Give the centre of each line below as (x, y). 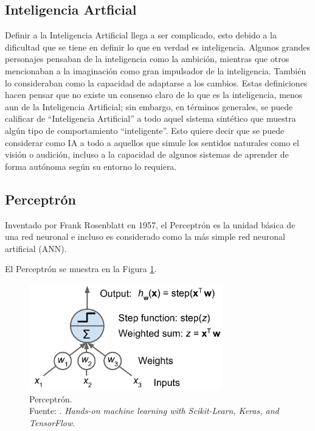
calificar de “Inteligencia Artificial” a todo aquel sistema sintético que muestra (151, 118)
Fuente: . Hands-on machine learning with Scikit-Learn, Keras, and (154, 411)
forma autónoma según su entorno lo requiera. (91, 166)
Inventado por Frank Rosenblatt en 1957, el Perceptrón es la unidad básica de (150, 224)
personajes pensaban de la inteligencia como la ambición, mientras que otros (147, 59)
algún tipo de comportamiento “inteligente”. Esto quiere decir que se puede (145, 130)
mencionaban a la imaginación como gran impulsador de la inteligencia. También (156, 70)
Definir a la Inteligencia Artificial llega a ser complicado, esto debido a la (141, 35)
